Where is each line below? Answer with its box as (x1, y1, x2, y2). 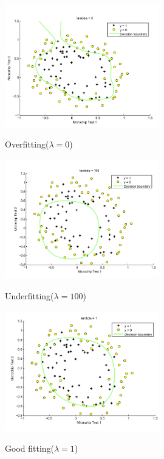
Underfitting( (5, 289, 54, 302)
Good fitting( (5, 441, 55, 454)
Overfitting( (5, 138, 49, 151)
